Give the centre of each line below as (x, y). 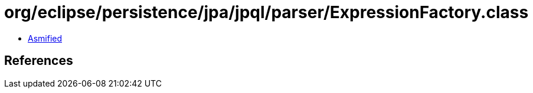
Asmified (45, 38)
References (39, 61)
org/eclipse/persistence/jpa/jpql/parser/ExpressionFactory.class (266, 12)
